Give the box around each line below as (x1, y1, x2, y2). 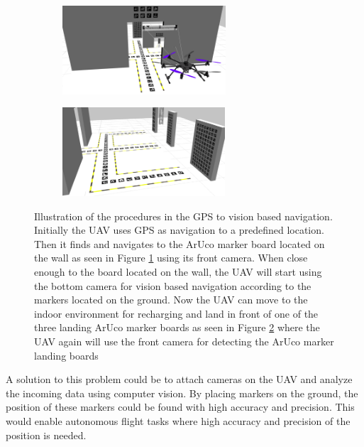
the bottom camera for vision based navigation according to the (34, 278, 311, 293)
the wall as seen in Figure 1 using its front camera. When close (34, 250, 308, 265)
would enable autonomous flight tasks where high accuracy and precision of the (6, 413, 351, 428)
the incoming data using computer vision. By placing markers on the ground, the (6, 385, 358, 400)
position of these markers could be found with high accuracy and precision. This (6, 399, 355, 414)
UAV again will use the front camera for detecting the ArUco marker (34, 333, 334, 348)
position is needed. (6, 427, 87, 442)
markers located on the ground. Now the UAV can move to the (34, 292, 308, 307)
